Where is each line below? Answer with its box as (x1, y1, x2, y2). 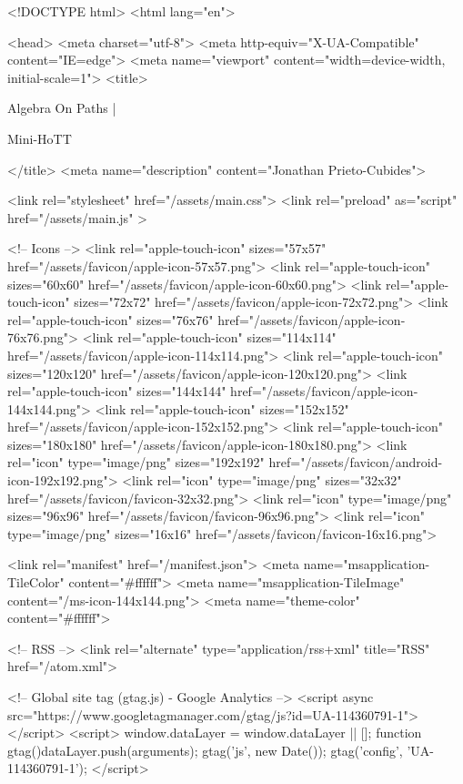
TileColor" (7, 573, 65, 592)
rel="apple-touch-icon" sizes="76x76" (7, 310, 214, 329)
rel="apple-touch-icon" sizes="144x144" (7, 382, 226, 401)
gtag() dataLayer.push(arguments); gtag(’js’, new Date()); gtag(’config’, (7, 740, 403, 759)
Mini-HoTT (7, 128, 72, 148)
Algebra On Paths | (7, 98, 116, 117)
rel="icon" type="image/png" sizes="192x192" (7, 453, 265, 472)
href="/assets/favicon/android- (268, 453, 443, 472)
